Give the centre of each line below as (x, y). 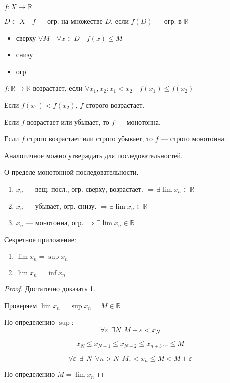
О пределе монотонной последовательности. (71, 172)
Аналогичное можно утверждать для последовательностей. (93, 155)
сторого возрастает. (115, 104)
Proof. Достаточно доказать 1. (50, 289)
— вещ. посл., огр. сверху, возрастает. (84, 188)
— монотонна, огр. (55, 223)
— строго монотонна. (194, 138)
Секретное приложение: (40, 239)
